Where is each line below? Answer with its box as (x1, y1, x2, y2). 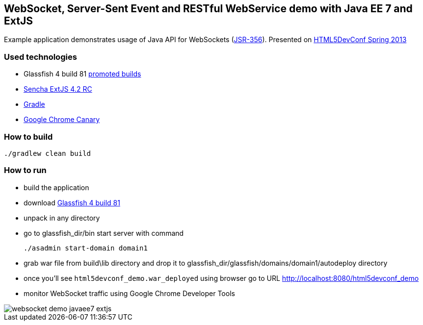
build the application (24, 183, 89, 192)
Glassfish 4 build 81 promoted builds (24, 70, 141, 78)
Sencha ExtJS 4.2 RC (24, 85, 92, 94)
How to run (4, 165, 47, 175)
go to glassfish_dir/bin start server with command (24, 228, 184, 237)
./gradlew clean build (4, 149, 91, 157)
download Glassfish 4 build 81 (24, 198, 120, 207)
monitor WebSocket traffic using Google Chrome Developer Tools (24, 289, 235, 298)
